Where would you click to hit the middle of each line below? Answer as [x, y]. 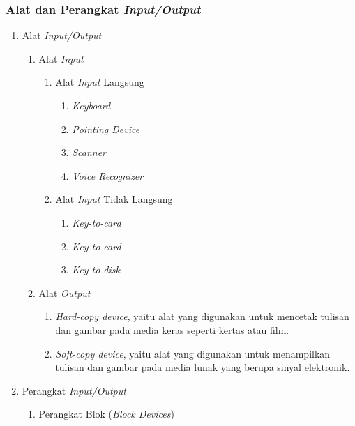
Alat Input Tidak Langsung [114, 199]
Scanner [89, 152]
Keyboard [91, 105]
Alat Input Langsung [100, 82]
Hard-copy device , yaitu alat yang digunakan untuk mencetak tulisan [202, 316]
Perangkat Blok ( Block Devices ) [106, 414]
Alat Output [65, 292]
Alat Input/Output [62, 35]
